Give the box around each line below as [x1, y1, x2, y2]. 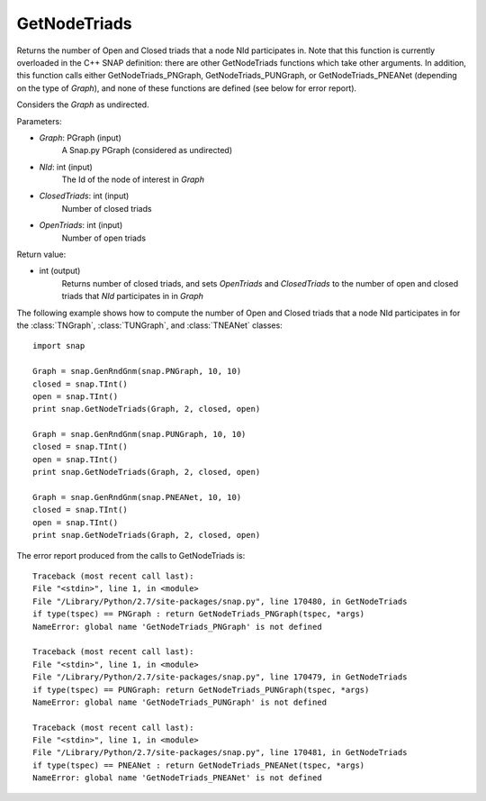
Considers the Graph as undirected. [16, 99, 149, 110]
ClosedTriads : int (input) [39, 190, 130, 202]
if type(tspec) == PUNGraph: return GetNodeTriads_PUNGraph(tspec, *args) [32, 685, 370, 695]
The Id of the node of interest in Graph [61, 174, 204, 185]
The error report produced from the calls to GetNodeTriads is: [16, 550, 246, 560]
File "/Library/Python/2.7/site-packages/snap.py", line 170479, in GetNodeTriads [32, 672, 408, 682]
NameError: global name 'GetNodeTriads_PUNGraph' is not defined [32, 696, 328, 707]
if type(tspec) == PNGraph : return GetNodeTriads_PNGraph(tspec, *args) [32, 609, 365, 619]
